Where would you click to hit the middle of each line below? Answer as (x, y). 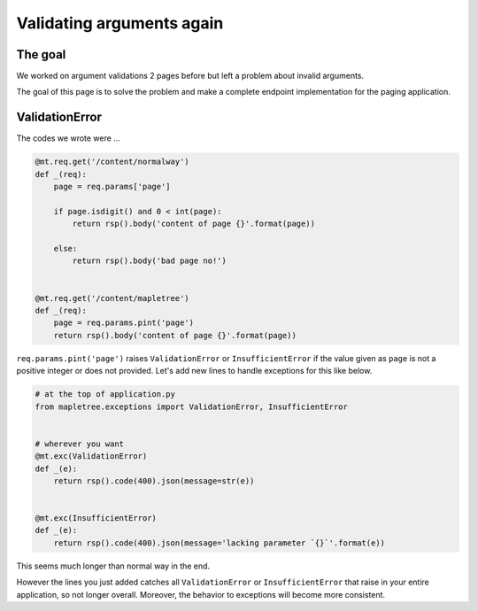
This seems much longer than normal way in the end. (113, 566)
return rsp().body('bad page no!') (150, 261)
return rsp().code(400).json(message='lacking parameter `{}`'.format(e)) (219, 543)
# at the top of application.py (105, 394)
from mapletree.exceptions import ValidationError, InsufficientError (192, 406)
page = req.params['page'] (112, 187)
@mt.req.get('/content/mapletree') (112, 298)
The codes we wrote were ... (69, 138)
